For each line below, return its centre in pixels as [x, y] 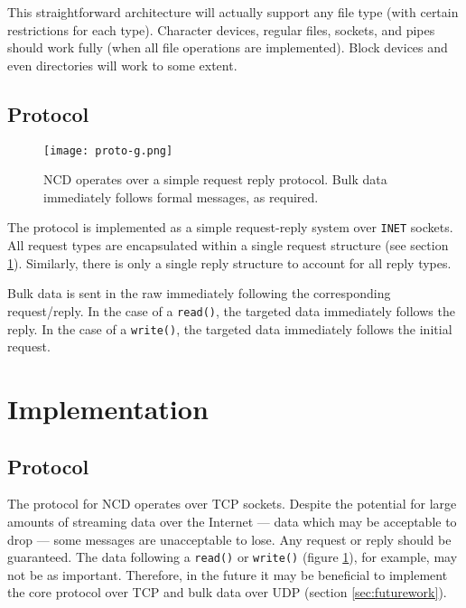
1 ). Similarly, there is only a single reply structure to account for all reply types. [229, 262]
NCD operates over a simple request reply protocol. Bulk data [215, 179]
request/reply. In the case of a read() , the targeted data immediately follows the [231, 310]
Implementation [108, 408]
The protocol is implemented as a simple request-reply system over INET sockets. [230, 227]
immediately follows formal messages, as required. [181, 196]
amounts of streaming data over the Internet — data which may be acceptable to [232, 521]
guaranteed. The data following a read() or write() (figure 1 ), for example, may [233, 557]
